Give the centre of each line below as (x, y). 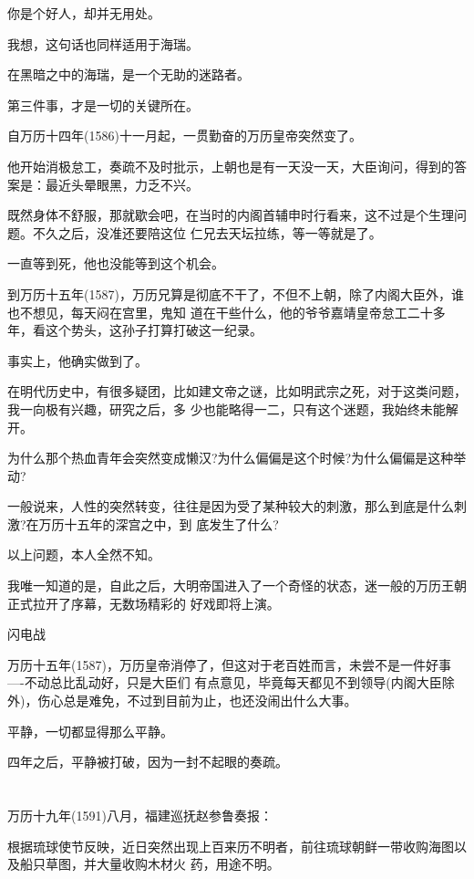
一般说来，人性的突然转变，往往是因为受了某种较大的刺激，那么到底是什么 (231, 506)
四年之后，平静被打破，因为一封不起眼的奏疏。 (148, 762)
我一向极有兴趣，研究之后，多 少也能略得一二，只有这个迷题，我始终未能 (227, 408)
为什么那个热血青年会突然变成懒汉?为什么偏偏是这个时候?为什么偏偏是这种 (231, 458)
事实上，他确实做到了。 (77, 360)
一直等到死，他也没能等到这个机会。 (116, 263)
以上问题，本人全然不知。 (84, 555)
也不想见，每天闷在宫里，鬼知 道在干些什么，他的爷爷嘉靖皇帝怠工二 (214, 312)
